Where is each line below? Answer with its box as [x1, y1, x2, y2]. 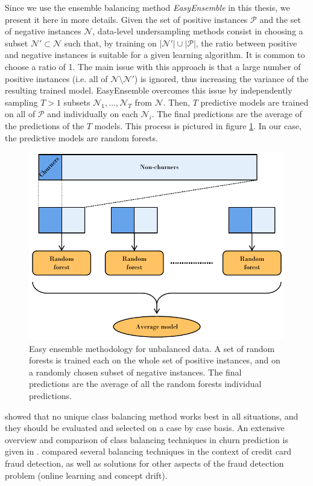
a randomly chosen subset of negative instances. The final [29, 365, 242, 378]
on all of [5, 107, 36, 120]
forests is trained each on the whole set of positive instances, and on [29, 354, 280, 366]
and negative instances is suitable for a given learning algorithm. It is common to [5, 48, 305, 61]
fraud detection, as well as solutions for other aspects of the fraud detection [5, 457, 284, 470]
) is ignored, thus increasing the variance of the [134, 72, 309, 85]
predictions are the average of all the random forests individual [29, 377, 262, 390]
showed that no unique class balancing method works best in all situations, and [5, 409, 299, 422]
